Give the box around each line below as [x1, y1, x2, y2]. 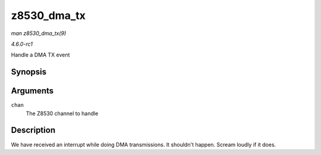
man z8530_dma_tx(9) [11, 30, 67, 37]
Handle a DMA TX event [11, 51, 70, 59]
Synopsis [11, 67, 47, 77]
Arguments [11, 86, 54, 96]
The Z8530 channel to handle [26, 110, 99, 117]
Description [11, 125, 56, 135]
